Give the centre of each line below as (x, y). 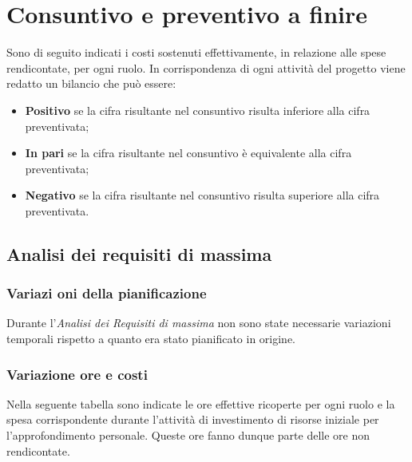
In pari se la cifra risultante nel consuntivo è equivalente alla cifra (188, 153)
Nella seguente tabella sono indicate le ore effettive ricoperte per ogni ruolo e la (201, 403)
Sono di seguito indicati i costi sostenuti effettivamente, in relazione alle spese (196, 52)
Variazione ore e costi (77, 374)
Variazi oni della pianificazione (107, 293)
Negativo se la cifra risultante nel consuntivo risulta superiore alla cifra (202, 195)
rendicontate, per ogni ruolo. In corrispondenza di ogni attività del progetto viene (206, 67)
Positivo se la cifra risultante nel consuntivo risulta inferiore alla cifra (198, 110)
